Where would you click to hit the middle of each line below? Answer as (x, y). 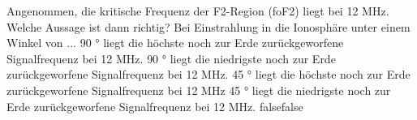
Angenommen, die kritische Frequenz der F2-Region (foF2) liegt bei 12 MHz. (198, 11)
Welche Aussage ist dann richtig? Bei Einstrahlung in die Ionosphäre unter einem (208, 26)
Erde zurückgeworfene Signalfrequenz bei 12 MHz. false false (155, 106)
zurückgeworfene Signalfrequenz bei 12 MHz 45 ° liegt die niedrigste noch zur (199, 90)
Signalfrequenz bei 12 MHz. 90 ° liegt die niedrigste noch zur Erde (171, 58)
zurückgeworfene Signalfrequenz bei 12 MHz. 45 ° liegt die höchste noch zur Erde (208, 74)
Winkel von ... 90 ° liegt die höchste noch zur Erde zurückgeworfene (175, 43)
